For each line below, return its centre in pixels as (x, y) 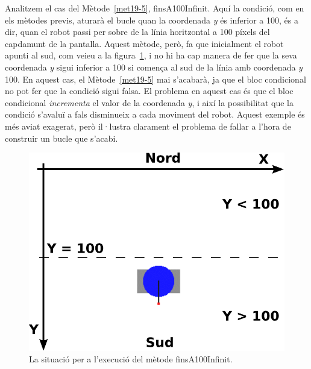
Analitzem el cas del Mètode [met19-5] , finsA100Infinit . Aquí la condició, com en (155, 8)
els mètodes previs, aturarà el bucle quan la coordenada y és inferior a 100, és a (152, 20)
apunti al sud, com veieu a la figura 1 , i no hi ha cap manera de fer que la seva (151, 55)
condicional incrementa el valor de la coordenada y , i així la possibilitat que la (149, 102)
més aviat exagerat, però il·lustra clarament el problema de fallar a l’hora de (148, 126)
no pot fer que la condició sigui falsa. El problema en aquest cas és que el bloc (149, 91)
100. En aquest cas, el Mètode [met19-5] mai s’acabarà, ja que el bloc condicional (155, 79)
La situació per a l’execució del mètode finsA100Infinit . (131, 359)
